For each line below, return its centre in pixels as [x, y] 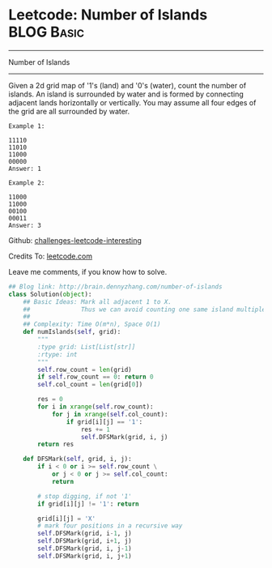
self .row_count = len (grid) [85, 369]
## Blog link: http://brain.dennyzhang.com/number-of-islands [115, 286]
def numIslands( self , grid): [72, 332]
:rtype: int [58, 354]
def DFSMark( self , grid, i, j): [77, 459]
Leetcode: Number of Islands [108, 15]
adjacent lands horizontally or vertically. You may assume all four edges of [132, 102]
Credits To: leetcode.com [51, 256]
